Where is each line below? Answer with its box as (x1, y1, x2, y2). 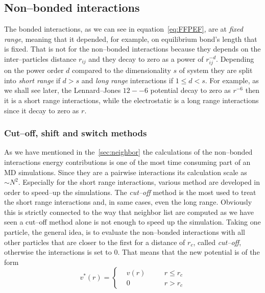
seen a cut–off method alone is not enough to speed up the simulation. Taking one (4, 216, 261, 227)
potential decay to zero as (150, 85, 231, 95)
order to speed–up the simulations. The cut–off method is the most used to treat (4, 186, 256, 197)
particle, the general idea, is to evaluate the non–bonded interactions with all (4, 227, 246, 237)
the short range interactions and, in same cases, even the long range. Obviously (4, 197, 252, 207)
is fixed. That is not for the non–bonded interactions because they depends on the (4, 43, 261, 54)
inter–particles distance (4, 53, 77, 64)
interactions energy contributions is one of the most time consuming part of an (4, 156, 251, 167)
